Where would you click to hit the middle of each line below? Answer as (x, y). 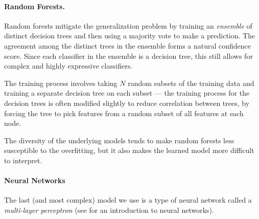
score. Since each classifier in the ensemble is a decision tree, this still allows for (128, 56)
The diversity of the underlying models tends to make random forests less (119, 140)
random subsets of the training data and (191, 83)
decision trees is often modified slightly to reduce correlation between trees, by (127, 103)
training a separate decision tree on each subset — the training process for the (127, 93)
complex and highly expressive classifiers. (68, 66)
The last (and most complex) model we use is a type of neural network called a (128, 200)
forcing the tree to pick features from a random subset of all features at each (124, 113)
